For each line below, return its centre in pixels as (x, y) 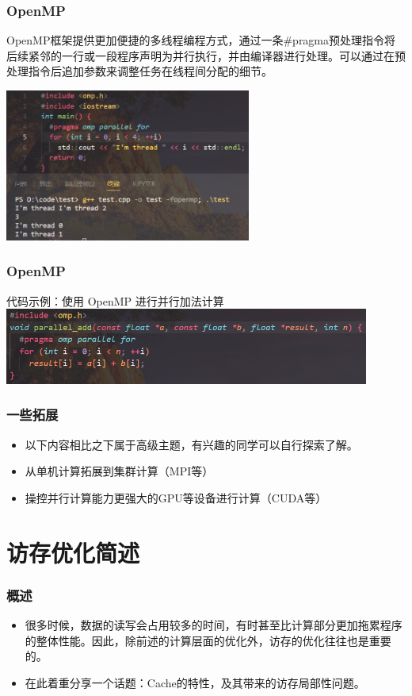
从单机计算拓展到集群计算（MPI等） (119, 471)
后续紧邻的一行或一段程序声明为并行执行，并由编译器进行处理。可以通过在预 (206, 55)
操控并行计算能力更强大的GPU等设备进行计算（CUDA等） (176, 497)
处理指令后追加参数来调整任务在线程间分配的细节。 (139, 71)
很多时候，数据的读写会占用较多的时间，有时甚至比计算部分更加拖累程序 (214, 625)
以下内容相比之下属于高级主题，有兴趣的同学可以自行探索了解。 (191, 444)
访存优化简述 (73, 552)
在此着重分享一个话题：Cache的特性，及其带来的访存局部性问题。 (195, 682)
